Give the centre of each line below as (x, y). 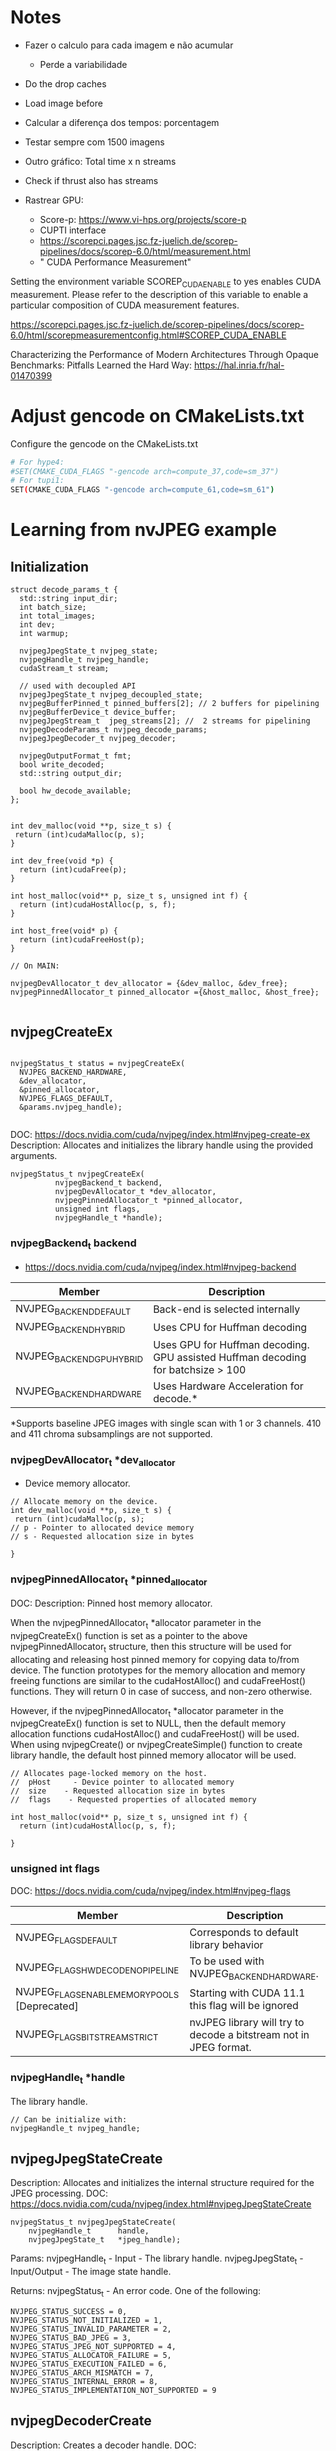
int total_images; (58, 616)
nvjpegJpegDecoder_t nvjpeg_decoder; (98, 739)
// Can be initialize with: (69, 2119)
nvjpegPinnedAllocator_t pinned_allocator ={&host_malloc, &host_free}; (165, 992)
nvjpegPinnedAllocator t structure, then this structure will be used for (151, 1647)
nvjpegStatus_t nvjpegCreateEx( (77, 1174)
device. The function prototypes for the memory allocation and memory (158, 1670)
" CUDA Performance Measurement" (115, 262)
